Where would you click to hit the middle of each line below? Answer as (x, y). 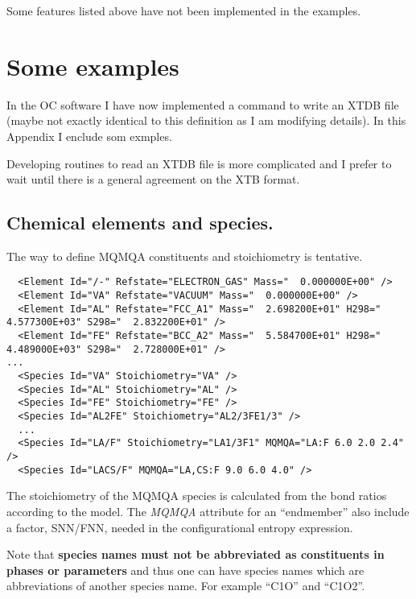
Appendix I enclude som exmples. (89, 136)
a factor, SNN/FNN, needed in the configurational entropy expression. (180, 527)
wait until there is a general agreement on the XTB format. (153, 179)
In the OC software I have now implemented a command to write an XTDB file (203, 104)
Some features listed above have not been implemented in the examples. (184, 10)
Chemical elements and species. (140, 223)
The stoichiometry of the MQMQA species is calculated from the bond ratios (197, 496)
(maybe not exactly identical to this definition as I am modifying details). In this (206, 120)
